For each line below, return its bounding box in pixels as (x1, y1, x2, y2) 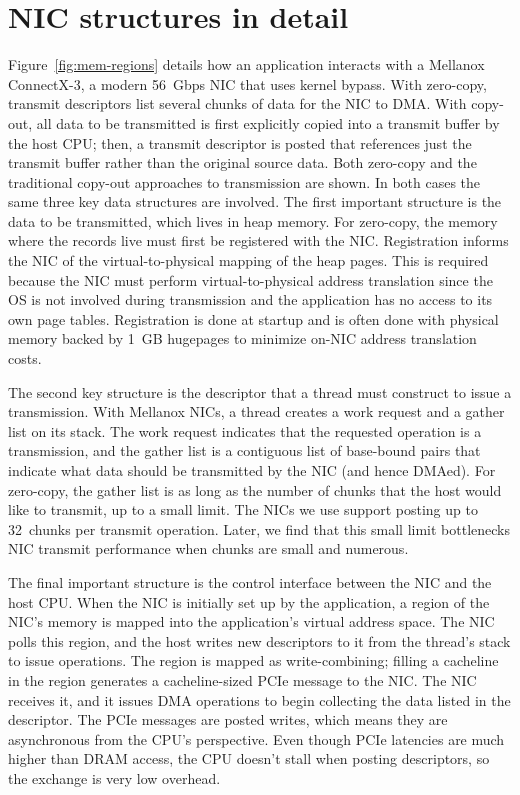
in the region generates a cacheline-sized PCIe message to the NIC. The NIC (8, 669, 477, 690)
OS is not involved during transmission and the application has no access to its (8, 289, 493, 310)
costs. (8, 348, 42, 369)
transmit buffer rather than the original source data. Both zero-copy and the (8, 152, 477, 173)
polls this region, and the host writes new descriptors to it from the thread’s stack (8, 630, 511, 651)
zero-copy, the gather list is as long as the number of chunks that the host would (8, 479, 502, 500)
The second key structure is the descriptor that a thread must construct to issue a (8, 381, 512, 402)
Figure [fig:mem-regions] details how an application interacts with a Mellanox (8, 54, 485, 75)
